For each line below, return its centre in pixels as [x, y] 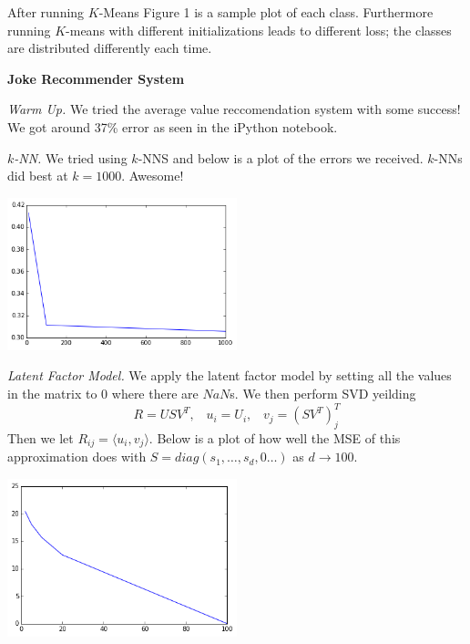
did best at [38, 176]
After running [46, 12]
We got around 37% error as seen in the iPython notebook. [173, 126]
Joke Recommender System [96, 78]
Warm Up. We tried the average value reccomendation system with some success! [234, 109]
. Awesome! [153, 176]
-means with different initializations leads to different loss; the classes [259, 30]
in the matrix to [52, 394]
